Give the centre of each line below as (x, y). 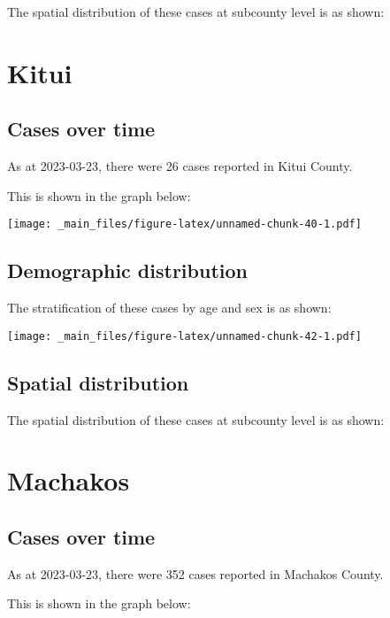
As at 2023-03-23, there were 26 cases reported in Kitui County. (180, 166)
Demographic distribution (127, 270)
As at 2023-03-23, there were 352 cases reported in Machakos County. (195, 573)
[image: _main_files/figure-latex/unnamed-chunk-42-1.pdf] (184, 336)
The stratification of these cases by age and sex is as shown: (169, 308)
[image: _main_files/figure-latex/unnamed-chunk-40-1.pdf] (184, 224)
